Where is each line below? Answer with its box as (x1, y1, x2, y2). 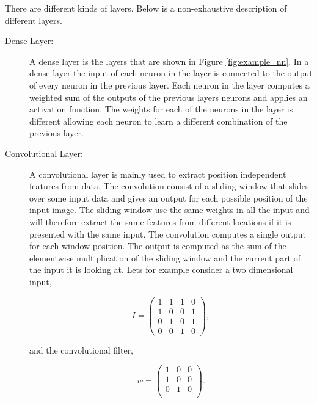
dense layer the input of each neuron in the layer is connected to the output (29, 67, 313, 79)
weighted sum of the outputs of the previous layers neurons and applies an (29, 90, 308, 103)
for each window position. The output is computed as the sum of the (29, 239, 286, 252)
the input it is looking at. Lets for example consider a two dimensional (29, 263, 293, 276)
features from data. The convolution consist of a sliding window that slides (29, 180, 309, 192)
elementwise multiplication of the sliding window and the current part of (29, 251, 301, 264)
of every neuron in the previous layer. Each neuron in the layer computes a (29, 78, 310, 91)
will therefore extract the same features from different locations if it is (29, 215, 291, 228)
